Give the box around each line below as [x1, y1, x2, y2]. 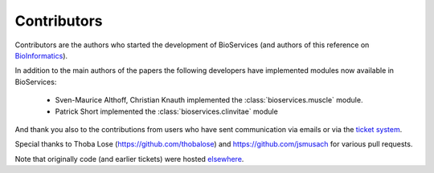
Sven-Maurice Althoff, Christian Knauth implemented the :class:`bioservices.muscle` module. [55, 95, 363, 105]
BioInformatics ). [14, 50, 68, 60]
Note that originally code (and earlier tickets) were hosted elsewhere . [14, 154, 244, 163]
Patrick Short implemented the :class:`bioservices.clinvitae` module [55, 107, 279, 116]
